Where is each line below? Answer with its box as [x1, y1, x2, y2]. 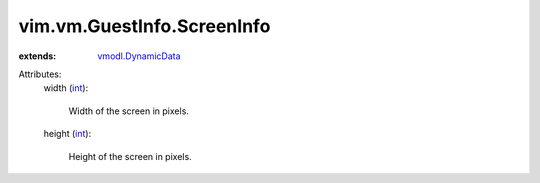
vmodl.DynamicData [97, 50, 181, 62]
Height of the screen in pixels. [68, 150, 192, 162]
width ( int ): [43, 82, 89, 94]
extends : [18, 50, 57, 62]
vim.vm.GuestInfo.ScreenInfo [18, 15, 271, 37]
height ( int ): [43, 128, 92, 140]
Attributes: [18, 68, 62, 80]
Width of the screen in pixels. [68, 105, 190, 117]
